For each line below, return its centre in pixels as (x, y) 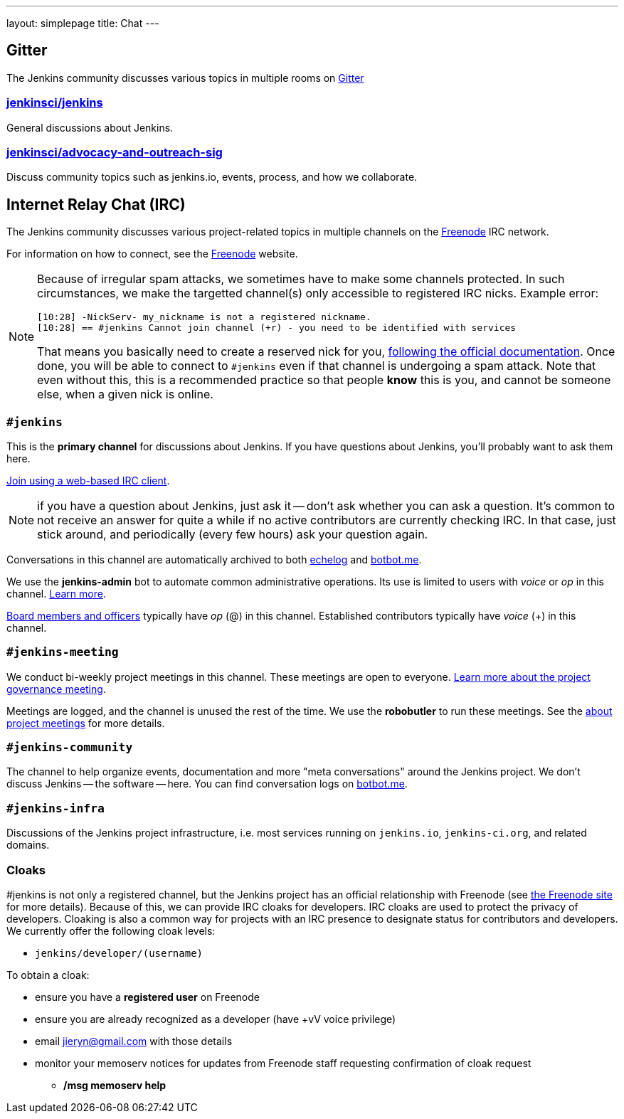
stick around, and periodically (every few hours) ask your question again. (233, 534)
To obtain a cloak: (48, 975)
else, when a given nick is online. (125, 394)
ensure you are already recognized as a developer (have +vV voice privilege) (216, 1019)
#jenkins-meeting (63, 652)
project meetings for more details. (86, 723)
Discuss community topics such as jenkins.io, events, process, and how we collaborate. (212, 177)
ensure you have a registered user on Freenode (147, 997)
